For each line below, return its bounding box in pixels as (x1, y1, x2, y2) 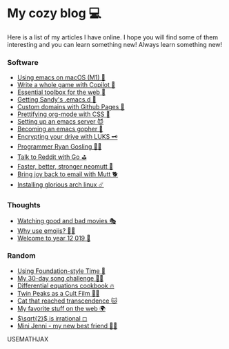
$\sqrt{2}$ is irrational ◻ (17, 314, 88, 322)
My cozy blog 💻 (7, 6, 101, 21)
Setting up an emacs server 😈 (17, 117, 104, 126)
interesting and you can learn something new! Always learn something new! (7, 40, 223, 48)
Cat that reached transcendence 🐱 (17, 296, 118, 305)
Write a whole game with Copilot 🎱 (17, 81, 116, 89)
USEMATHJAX (7, 334, 49, 343)
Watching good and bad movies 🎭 (17, 216, 117, 225)
